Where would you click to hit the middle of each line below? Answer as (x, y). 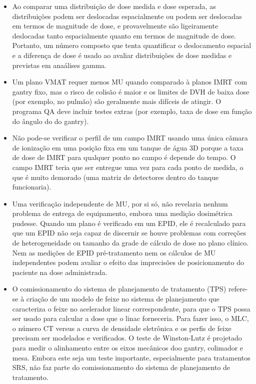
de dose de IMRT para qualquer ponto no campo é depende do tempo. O (124, 157)
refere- (238, 289)
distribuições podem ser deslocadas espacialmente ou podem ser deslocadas (127, 16)
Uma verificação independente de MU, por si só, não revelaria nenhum (120, 203)
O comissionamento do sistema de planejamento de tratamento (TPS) (119, 289)
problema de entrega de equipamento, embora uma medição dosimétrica (122, 213)
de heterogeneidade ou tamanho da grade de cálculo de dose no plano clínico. (130, 243)
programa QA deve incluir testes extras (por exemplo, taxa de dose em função (132, 111)
